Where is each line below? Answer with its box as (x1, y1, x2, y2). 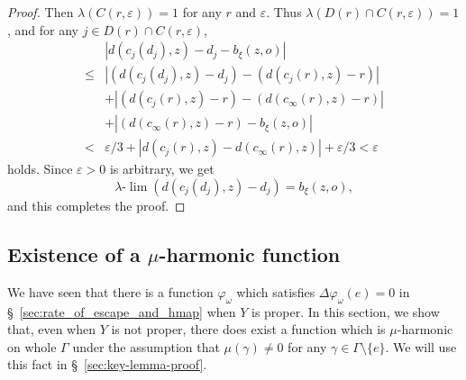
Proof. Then (7, 3, 74, 21)
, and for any (7, 20, 79, 39)
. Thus (266, 3, 302, 21)
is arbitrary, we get (109, 159, 215, 178)
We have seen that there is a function (7, 282, 214, 301)
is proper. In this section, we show (251, 302, 440, 321)
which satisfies (236, 282, 315, 301)
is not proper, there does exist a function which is (111, 320, 386, 339)
